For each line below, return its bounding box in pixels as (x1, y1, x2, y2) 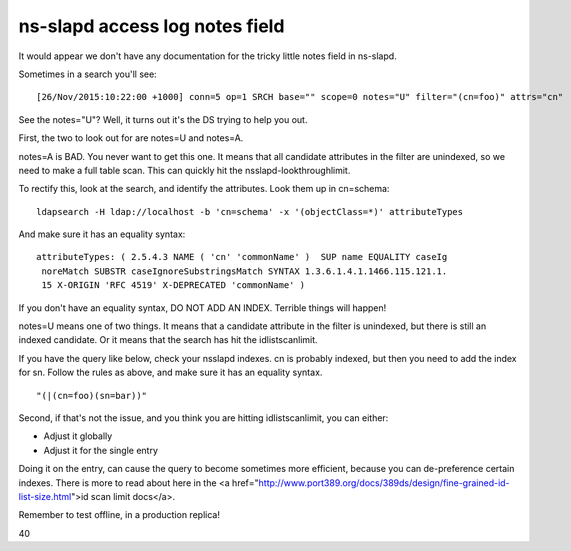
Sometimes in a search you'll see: (18, 68, 157, 80)
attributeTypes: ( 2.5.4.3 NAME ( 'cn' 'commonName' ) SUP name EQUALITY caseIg (36, 251, 448, 263)
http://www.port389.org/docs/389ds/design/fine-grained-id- (258, 476, 510, 489)
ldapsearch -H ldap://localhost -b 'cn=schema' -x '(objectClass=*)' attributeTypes (36, 206, 464, 217)
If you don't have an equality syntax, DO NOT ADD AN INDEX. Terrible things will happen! (18, 301, 387, 314)
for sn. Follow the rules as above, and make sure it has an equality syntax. (18, 366, 323, 379)
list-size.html (18, 490, 72, 502)
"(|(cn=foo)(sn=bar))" (36, 390, 148, 401)
